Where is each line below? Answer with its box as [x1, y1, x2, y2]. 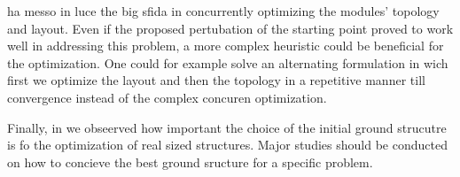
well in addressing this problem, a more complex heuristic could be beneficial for [7, 36, 444, 55]
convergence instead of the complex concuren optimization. [7, 88, 327, 106]
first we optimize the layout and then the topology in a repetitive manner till [7, 71, 425, 89]
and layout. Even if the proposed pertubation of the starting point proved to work [7, 19, 454, 37]
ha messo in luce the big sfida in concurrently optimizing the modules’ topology [7, 2, 440, 19]
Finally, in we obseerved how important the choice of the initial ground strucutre [7, 118, 447, 136]
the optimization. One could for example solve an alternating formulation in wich [7, 53, 448, 72]
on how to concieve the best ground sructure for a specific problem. [7, 152, 373, 171]
